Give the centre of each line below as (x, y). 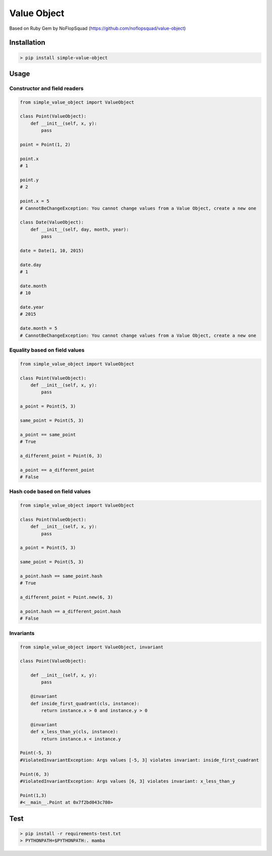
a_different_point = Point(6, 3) (61, 456)
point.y (29, 180)
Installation (27, 43)
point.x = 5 (35, 201)
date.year (32, 307)
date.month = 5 (39, 329)
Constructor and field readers (47, 88)
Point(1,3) (33, 795)
